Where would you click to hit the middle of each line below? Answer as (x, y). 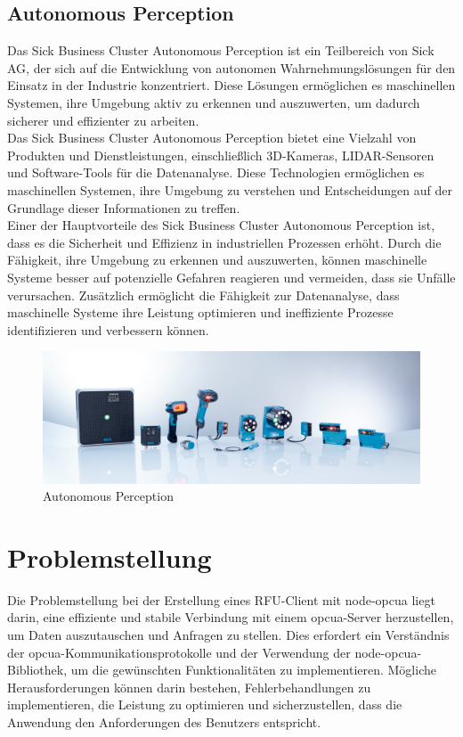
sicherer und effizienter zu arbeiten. (103, 120)
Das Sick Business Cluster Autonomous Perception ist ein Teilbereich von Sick (221, 50)
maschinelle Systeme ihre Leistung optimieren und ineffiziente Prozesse (200, 312)
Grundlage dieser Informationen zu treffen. (124, 207)
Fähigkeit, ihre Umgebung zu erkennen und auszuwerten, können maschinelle (217, 260)
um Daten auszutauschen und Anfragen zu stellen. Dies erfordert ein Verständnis (228, 635)
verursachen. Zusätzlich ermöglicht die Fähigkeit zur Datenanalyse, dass (203, 295)
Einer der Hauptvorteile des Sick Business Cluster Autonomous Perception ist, (221, 225)
